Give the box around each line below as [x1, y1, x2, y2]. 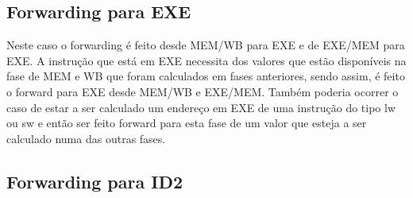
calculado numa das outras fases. [6, 130, 166, 146]
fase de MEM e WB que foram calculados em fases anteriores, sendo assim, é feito [6, 68, 405, 84]
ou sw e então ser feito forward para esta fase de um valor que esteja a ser [6, 115, 367, 131]
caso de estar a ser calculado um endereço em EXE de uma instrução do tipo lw [6, 99, 396, 115]
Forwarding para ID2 [6, 169, 183, 193]
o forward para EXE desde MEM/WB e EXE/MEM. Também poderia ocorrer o [6, 83, 399, 99]
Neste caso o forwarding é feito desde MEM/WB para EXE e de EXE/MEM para [6, 37, 405, 53]
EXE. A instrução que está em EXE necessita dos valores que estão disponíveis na [6, 52, 407, 68]
